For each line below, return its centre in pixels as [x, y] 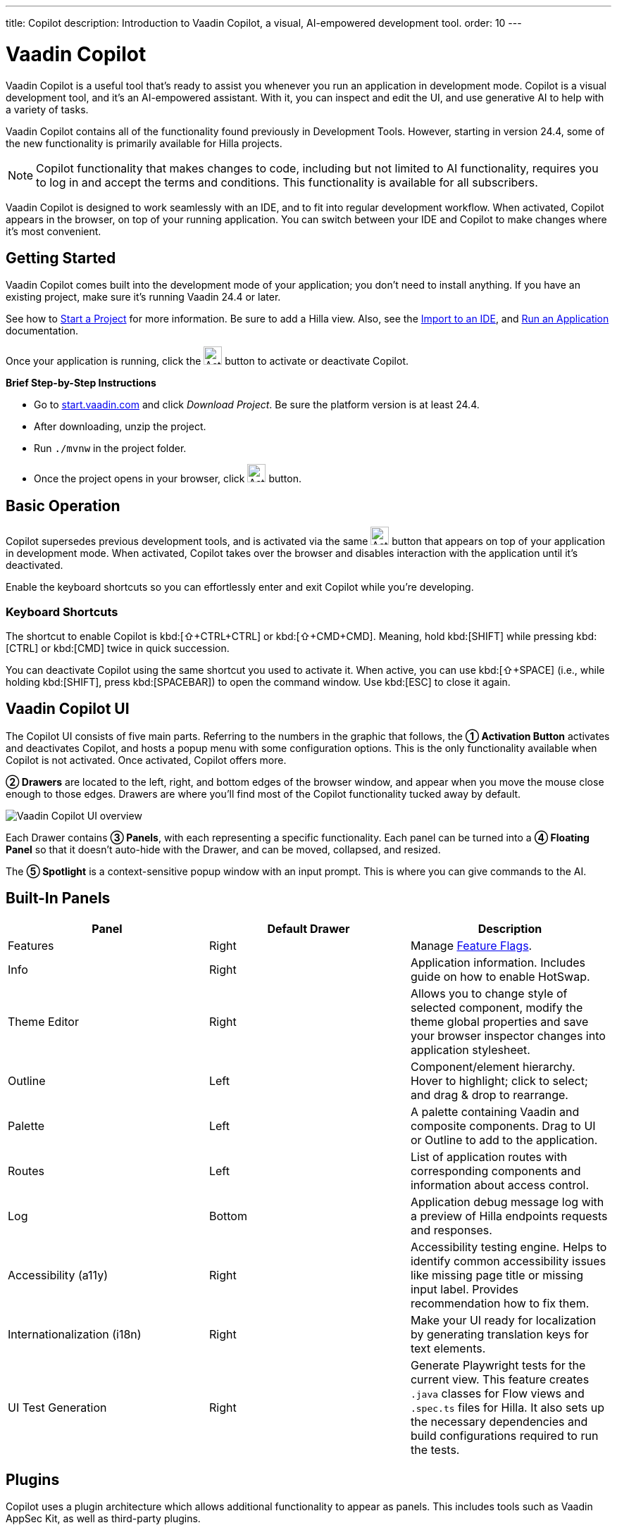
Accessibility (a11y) [58, 1275]
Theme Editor [43, 1021]
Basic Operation [63, 506]
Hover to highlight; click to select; [499, 1080]
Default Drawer [308, 928]
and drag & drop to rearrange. [489, 1095]
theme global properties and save [499, 1021]
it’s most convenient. [54, 231]
